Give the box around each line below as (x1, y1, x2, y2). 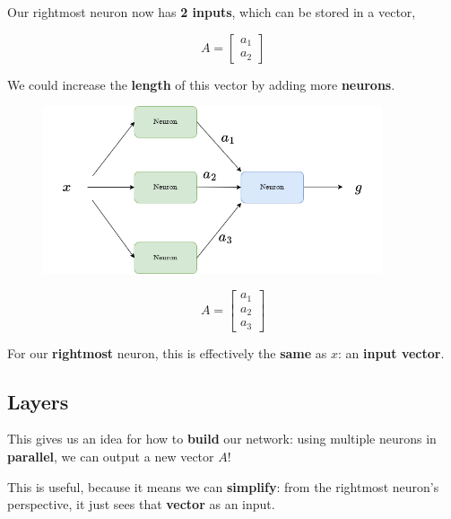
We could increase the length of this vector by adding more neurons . (7, 75, 395, 93)
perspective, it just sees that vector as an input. (7, 495, 275, 514)
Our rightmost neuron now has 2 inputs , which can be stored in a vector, (7, 3, 416, 21)
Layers (7, 387, 69, 415)
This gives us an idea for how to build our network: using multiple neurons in (7, 429, 437, 448)
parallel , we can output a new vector (7, 446, 214, 465)
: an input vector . (337, 343, 445, 362)
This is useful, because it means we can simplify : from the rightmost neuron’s (7, 477, 439, 496)
